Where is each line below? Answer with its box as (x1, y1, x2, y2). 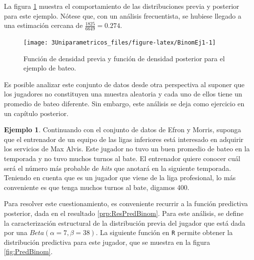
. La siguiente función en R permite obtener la (96, 227, 233, 237)
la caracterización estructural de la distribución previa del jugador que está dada (4, 217, 246, 228)
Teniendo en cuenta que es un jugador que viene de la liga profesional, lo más (4, 172, 236, 183)
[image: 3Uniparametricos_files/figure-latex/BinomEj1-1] (23, 39, 216, 47)
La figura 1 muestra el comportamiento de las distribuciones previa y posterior (4, 1, 239, 11)
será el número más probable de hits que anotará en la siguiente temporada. (4, 163, 231, 173)
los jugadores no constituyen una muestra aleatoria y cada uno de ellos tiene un (4, 89, 242, 99)
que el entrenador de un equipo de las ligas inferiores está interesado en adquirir (4, 134, 244, 144)
